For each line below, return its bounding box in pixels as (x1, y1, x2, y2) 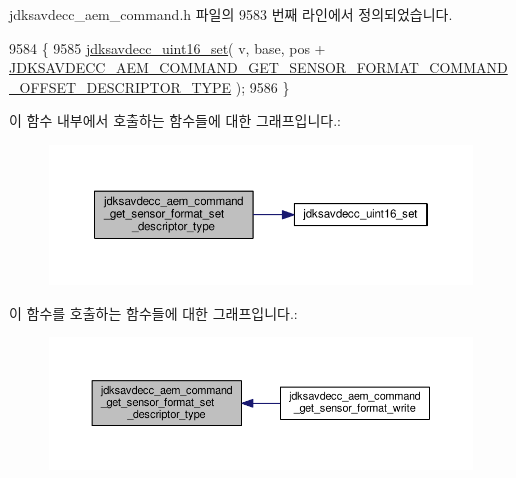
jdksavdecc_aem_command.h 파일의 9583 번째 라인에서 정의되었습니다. (9, 4, 453, 24)
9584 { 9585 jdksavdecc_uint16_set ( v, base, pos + (9, 37, 326, 58)
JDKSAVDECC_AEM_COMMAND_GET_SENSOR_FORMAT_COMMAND (9, 57, 508, 78)
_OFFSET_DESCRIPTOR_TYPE (9, 76, 232, 97)
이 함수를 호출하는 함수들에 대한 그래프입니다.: (9, 302, 298, 323)
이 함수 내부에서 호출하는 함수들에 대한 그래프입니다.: (9, 110, 341, 131)
